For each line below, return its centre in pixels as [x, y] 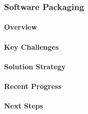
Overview [21, 27]
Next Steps [23, 106]
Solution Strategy [35, 66]
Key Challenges [31, 46]
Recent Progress [33, 86]
